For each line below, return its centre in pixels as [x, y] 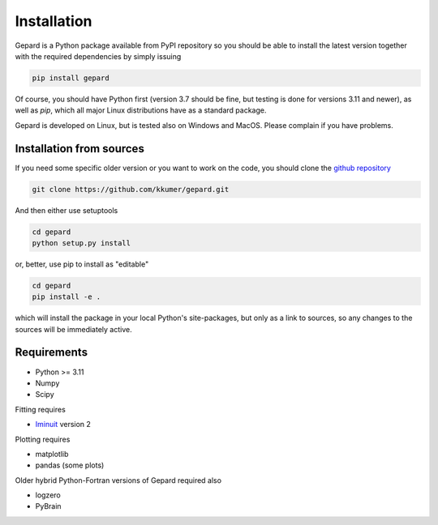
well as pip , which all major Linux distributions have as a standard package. [141, 110]
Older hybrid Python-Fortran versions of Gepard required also [118, 480]
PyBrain [48, 506]
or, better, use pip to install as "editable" [82, 264]
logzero [48, 495]
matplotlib [52, 454]
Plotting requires [43, 439]
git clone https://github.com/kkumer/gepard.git [131, 189]
